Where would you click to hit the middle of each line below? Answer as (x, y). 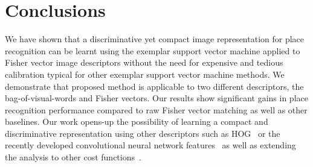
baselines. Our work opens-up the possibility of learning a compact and (137, 121)
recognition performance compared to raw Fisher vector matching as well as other (156, 109)
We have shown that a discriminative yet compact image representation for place (155, 39)
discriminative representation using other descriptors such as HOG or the (143, 133)
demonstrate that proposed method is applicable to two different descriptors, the (154, 86)
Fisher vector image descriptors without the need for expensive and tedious (144, 62)
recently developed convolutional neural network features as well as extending (150, 145)
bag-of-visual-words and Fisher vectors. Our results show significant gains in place (156, 98)
